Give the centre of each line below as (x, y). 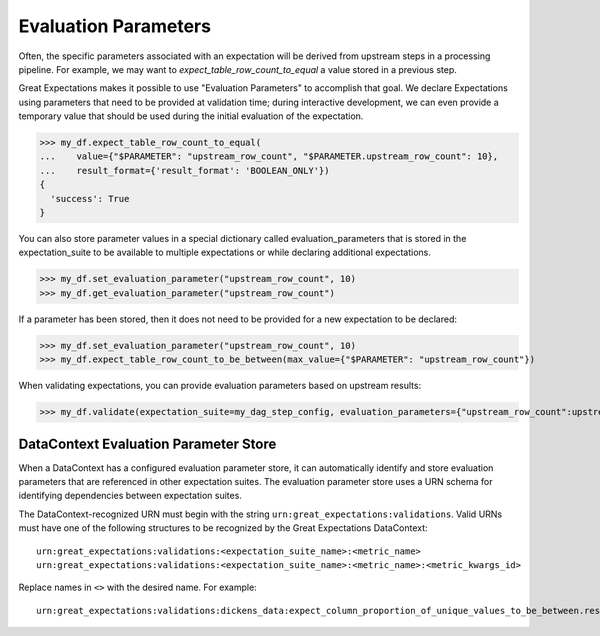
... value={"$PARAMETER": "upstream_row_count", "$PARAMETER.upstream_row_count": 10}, (269, 156)
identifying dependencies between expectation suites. (130, 496)
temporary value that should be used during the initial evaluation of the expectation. (191, 116)
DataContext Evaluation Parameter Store (147, 443)
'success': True (90, 198)
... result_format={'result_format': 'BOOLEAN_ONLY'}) (184, 170)
